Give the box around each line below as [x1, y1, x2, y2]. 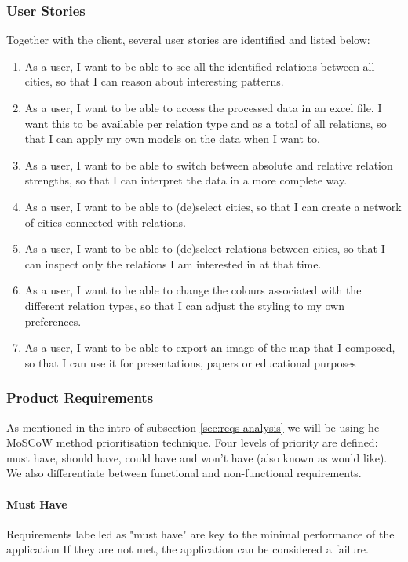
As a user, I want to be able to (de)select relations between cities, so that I [24, 240, 385, 257]
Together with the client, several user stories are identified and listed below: [6, 31, 370, 48]
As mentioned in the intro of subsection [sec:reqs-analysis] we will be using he [6, 418, 380, 435]
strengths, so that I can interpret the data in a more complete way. [24, 172, 348, 188]
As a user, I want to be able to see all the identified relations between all [24, 57, 375, 74]
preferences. [24, 312, 82, 329]
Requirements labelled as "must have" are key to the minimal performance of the [6, 525, 395, 542]
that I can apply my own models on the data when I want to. [24, 130, 320, 147]
